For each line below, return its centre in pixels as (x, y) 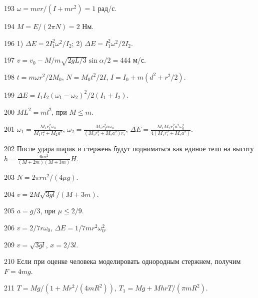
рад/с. (107, 8)
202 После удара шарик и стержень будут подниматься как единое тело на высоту (129, 148)
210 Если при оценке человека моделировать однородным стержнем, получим (122, 261)
